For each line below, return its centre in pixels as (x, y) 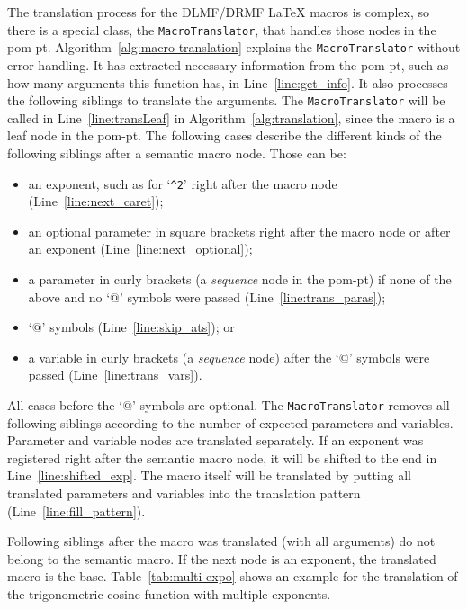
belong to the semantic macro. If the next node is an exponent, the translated (222, 558)
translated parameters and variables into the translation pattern (184, 493)
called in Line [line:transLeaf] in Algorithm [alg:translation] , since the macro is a (231, 117)
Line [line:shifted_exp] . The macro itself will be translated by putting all (209, 475)
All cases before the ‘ (65, 404)
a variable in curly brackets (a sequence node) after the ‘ (184, 357)
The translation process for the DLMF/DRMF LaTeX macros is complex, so (218, 12)
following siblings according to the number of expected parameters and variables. (230, 422)
